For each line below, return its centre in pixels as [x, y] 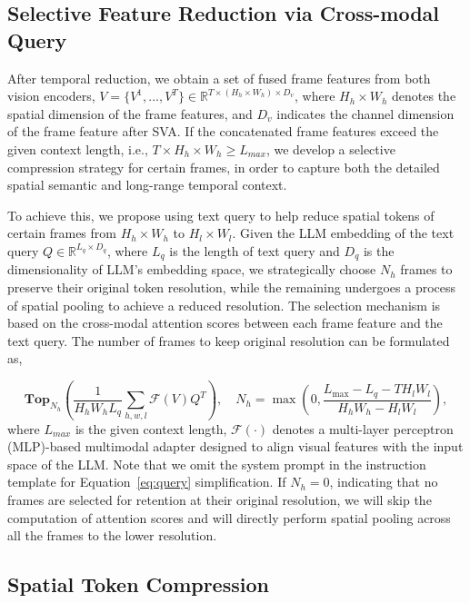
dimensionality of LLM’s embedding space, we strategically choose [192, 269]
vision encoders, [51, 96]
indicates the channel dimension [365, 113]
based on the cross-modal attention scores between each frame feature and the [225, 323]
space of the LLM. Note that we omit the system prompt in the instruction [217, 464]
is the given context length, [151, 428]
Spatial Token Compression [138, 584]
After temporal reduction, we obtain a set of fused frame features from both [219, 78]
